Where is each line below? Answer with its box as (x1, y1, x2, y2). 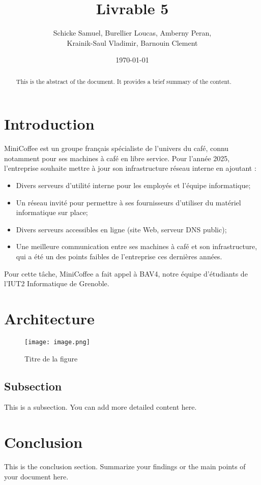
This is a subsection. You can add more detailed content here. (4, 402, 197, 412)
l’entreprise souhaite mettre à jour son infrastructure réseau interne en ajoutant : (4, 163, 256, 173)
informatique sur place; (16, 207, 88, 218)
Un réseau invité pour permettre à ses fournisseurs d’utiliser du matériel (16, 197, 241, 207)
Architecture (4, 308, 95, 329)
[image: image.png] (24, 338, 90, 346)
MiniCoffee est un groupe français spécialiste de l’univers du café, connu (4, 143, 229, 154)
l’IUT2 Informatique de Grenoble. (4, 278, 109, 289)
